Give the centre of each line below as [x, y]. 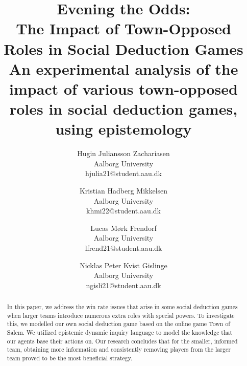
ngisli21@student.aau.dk [123, 285]
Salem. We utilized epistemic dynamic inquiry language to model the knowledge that [120, 332]
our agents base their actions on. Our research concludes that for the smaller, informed [122, 341]
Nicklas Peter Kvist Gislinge [123, 265]
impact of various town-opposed [123, 88]
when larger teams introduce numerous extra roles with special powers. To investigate [121, 315]
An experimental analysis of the [123, 68]
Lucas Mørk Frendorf [123, 228]
